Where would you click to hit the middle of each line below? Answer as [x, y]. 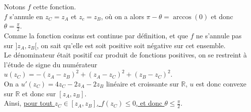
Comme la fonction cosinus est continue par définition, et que [96, 36]
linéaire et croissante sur [142, 83]
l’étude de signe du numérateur [51, 64]
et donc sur [39, 93]
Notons [15, 6]
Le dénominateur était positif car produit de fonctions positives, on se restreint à [125, 55]
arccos [182, 17]
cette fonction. [54, 6]
